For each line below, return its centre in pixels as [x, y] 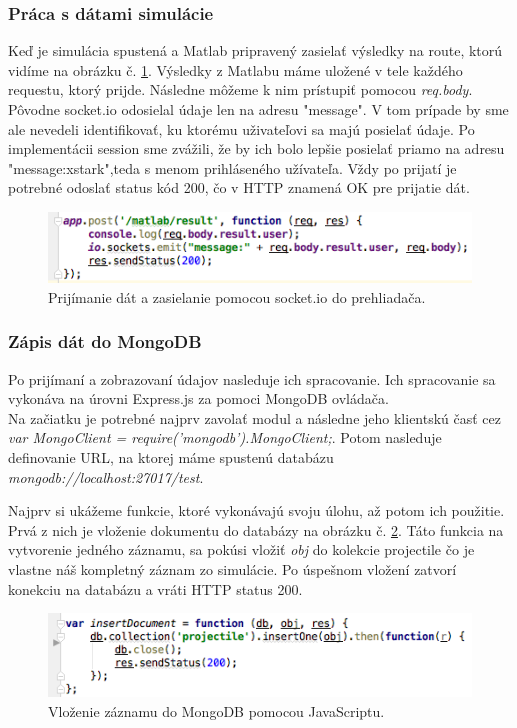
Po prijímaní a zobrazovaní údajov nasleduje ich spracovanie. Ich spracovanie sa [252, 378]
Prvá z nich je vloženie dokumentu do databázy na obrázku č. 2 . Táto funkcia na [256, 529]
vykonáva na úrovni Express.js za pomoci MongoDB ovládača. [198, 398]
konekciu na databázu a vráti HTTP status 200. [155, 588]
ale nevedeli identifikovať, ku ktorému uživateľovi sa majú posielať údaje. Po [241, 128]
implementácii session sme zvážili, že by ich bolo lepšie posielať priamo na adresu [256, 148]
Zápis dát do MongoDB [105, 341]
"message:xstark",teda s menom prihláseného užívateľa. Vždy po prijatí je [232, 167]
